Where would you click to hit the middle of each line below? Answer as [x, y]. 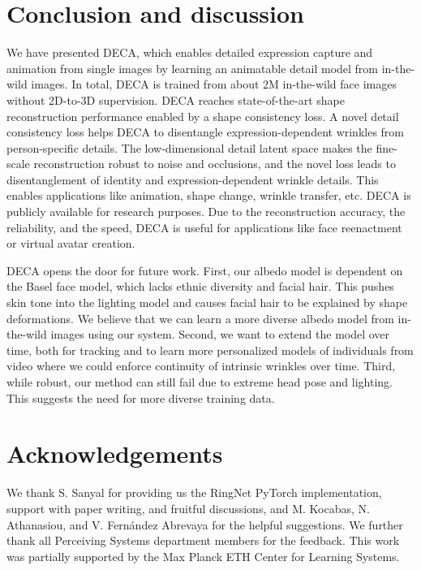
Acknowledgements [115, 453]
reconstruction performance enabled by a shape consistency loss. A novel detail [203, 116]
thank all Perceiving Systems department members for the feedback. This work [203, 540]
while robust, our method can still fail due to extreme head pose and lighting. [200, 382]
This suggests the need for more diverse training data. [141, 397]
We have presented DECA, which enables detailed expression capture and [190, 52]
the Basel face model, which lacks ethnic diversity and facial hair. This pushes [200, 286]
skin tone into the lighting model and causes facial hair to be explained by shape [207, 302]
